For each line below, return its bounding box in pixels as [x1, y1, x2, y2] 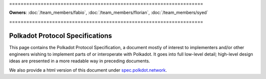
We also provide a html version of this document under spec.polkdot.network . [9, 67, 167, 73]
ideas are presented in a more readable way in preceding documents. [9, 58, 150, 64]
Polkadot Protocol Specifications [9, 31, 112, 40]
